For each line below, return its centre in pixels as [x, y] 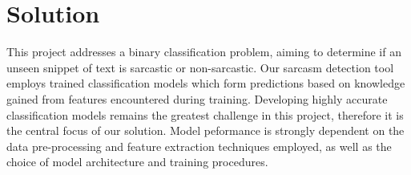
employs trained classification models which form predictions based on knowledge [206, 83]
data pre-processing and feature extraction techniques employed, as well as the [199, 146]
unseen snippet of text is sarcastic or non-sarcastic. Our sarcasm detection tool [200, 67]
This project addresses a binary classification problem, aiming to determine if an [204, 52]
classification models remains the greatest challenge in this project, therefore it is [205, 114]
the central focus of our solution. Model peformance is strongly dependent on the [205, 130]
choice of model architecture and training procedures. [137, 162]
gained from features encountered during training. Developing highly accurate [197, 98]
